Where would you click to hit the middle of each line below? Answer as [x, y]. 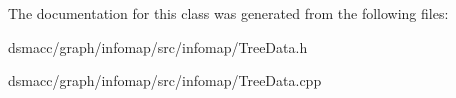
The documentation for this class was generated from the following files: [228, 13]
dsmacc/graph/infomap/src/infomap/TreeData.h [158, 46]
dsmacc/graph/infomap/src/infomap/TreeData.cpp [165, 80]
